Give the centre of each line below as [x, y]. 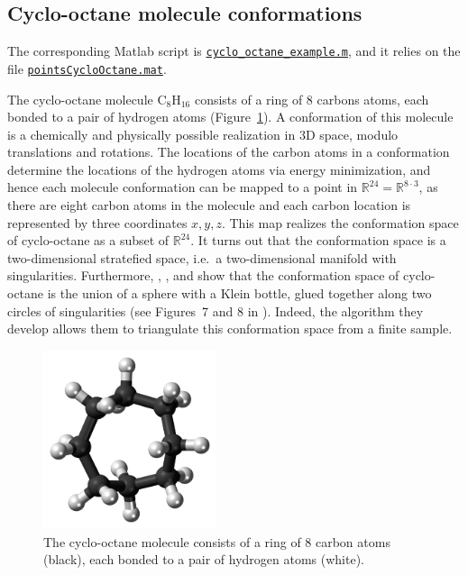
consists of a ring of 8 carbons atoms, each [312, 99]
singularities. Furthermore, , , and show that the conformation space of [203, 275]
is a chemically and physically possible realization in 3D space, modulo [203, 134]
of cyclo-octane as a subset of [88, 240]
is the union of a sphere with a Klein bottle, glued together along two [239, 293]
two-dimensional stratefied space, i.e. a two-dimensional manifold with [202, 257]
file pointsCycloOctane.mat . [87, 68]
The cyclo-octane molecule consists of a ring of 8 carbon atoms [217, 541]
